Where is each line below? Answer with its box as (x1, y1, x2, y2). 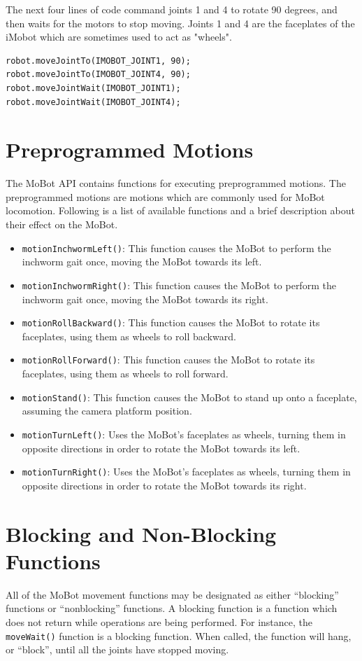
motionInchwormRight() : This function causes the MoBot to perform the (22, 277, 336, 292)
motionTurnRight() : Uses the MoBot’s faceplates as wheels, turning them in (22, 464, 351, 479)
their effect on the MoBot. (6, 217, 118, 232)
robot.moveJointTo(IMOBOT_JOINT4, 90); (6, 69, 191, 80)
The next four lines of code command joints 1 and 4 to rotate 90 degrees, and (6, 2, 338, 16)
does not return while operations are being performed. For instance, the (6, 614, 313, 629)
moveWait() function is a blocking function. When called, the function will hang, (6, 628, 352, 643)
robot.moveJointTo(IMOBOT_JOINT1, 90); (6, 55, 191, 66)
